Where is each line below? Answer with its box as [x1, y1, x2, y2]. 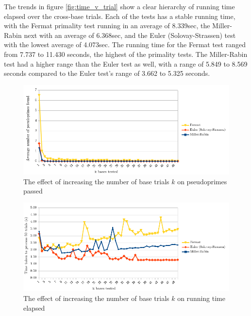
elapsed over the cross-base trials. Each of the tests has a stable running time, [4, 11, 235, 21]
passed [23, 186, 43, 196]
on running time [177, 293, 226, 303]
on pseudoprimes [177, 176, 227, 186]
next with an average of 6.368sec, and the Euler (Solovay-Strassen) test [24, 30, 236, 40]
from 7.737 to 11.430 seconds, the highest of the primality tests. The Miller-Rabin [4, 49, 248, 59]
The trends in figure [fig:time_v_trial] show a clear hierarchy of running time [4, 1, 235, 11]
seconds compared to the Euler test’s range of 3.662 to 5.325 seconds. [4, 68, 210, 78]
